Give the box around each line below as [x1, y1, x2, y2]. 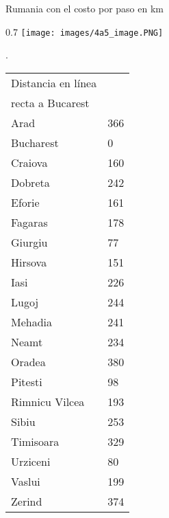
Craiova [11, 154, 48, 170]
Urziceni [11, 453, 51, 469]
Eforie [11, 194, 40, 210]
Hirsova [11, 254, 47, 270]
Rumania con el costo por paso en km [5, 1, 164, 15]
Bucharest [11, 134, 59, 150]
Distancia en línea [11, 74, 97, 91]
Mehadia [11, 313, 53, 330]
